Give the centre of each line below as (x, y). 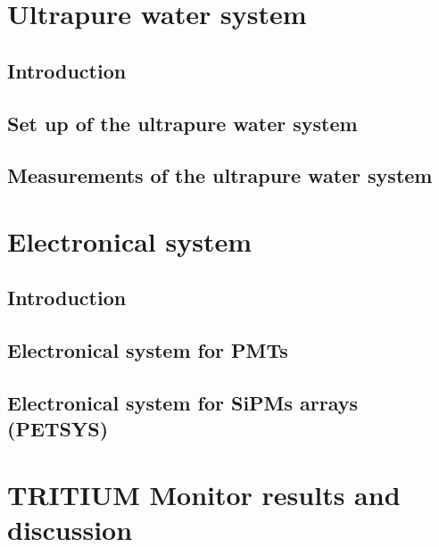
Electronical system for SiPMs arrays (183, 403)
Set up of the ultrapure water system (182, 123)
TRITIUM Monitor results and (204, 495)
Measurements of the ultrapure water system (220, 175)
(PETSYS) (58, 429)
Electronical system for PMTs (148, 350)
